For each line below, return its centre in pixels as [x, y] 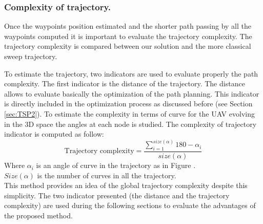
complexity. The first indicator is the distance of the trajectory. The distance [125, 83]
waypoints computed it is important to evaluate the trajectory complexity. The [128, 36]
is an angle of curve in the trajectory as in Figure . [116, 165]
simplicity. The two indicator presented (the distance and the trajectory [117, 195]
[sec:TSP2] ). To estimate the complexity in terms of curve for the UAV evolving [129, 113]
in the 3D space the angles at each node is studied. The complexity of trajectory [130, 124]
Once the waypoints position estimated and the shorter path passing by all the [128, 26]
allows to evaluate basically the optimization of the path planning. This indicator [132, 93]
